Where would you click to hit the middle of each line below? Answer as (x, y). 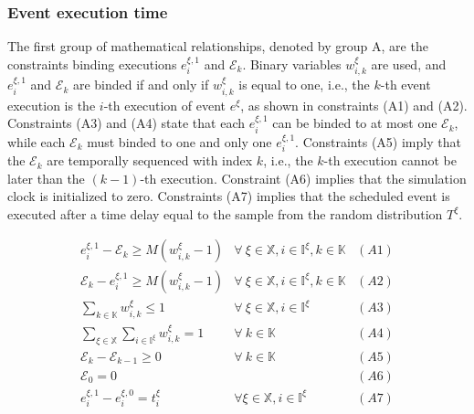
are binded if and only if (141, 85)
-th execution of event (165, 105)
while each (37, 141)
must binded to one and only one (179, 141)
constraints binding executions (92, 64)
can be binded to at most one (355, 123)
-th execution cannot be (390, 160)
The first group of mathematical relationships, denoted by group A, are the (218, 46)
